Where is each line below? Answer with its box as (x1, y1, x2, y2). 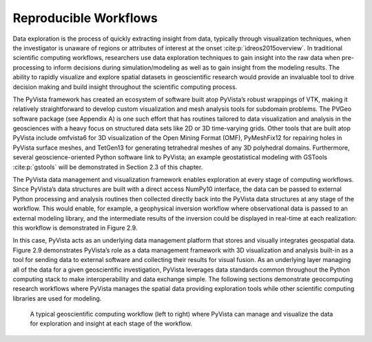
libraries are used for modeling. (12, 294, 102, 303)
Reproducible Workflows (12, 10, 158, 26)
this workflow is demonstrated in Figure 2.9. (12, 223, 138, 232)
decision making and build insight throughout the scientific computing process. (12, 83, 238, 91)
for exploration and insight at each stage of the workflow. (30, 319, 193, 328)
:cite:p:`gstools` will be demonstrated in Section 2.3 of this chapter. (12, 163, 203, 171)
